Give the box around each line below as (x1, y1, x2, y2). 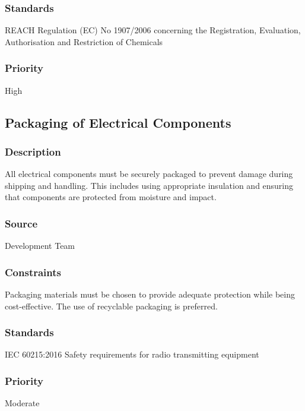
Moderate (5, 397, 40, 409)
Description (5, 144, 61, 159)
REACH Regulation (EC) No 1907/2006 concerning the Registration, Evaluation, (5, 24, 301, 36)
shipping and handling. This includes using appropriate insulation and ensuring (5, 179, 294, 191)
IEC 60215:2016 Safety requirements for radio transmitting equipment (5, 348, 259, 361)
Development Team (5, 239, 75, 252)
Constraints (5, 264, 61, 279)
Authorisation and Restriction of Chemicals (5, 35, 163, 48)
